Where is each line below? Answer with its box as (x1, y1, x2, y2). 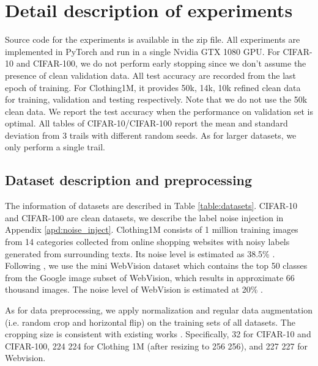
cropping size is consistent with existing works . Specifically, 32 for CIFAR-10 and (5, 328, 311, 340)
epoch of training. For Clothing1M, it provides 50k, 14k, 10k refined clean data (5, 81, 301, 93)
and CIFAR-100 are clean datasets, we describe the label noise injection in (5, 211, 284, 224)
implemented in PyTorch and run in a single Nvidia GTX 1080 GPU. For (5, 45, 280, 57)
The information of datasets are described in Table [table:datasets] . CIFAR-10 (5, 199, 298, 212)
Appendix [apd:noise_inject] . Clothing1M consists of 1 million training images (5, 223, 298, 236)
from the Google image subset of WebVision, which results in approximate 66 (5, 271, 295, 284)
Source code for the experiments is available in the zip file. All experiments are (5, 33, 300, 46)
